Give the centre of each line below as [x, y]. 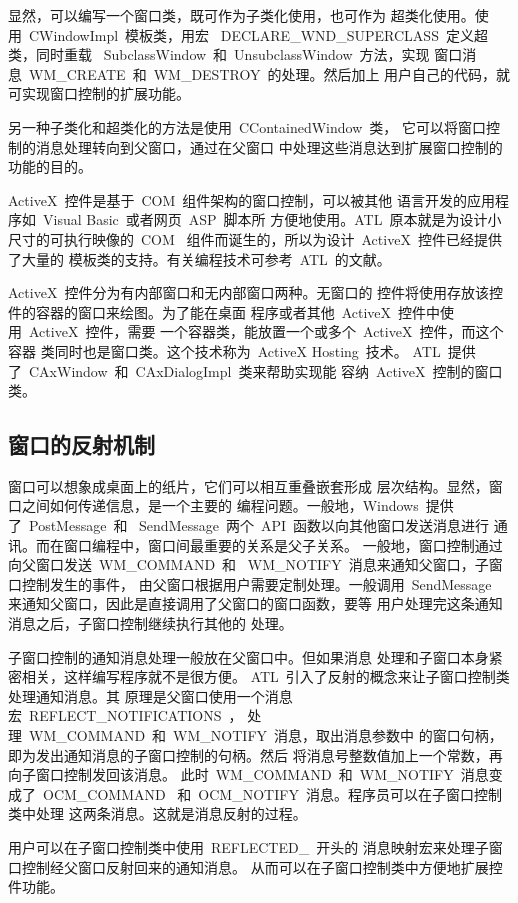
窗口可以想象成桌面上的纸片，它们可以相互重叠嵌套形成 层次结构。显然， [248, 485]
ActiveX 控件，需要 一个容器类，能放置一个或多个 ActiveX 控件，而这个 [266, 331]
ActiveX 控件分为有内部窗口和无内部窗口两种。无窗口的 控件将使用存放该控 [256, 292]
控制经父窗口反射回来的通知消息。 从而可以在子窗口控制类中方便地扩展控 [262, 866]
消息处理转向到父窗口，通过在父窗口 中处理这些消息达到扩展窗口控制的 [269, 146]
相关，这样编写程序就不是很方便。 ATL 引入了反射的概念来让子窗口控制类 [265, 676]
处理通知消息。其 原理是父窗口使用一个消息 [150, 695]
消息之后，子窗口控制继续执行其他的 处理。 [150, 623]
